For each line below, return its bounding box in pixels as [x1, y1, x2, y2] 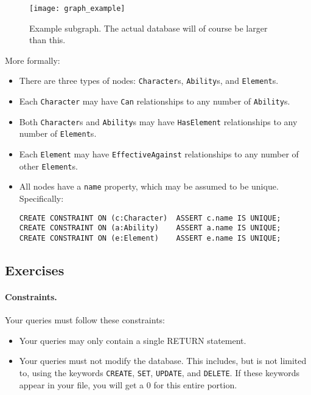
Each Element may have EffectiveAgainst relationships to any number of [19, 148, 299, 160]
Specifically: [19, 192, 64, 205]
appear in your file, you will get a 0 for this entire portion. [19, 378, 237, 391]
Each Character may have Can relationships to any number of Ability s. [19, 95, 290, 108]
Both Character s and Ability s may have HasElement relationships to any [19, 115, 298, 128]
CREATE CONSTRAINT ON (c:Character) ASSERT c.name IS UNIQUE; [19, 213, 281, 222]
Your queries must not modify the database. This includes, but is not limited [19, 354, 307, 367]
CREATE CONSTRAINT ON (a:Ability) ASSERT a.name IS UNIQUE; [19, 224, 281, 233]
